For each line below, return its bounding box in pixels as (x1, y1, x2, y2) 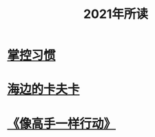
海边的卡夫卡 (7, 82, 81, 97)
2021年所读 (83, 6, 149, 22)
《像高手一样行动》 (7, 116, 116, 131)
